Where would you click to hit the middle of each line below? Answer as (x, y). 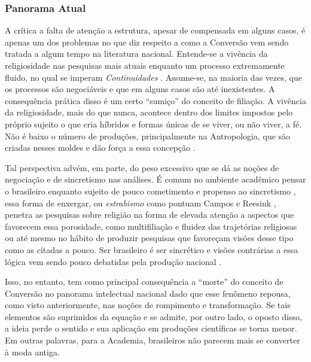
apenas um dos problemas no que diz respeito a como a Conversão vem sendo (147, 42)
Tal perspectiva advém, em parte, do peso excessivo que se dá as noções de (142, 167)
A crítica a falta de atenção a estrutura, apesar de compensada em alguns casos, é (155, 30)
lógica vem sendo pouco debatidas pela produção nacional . (113, 261)
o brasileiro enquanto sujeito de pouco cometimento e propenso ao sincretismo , (150, 191)
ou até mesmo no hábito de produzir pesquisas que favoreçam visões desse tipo (149, 238)
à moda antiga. (32, 352)
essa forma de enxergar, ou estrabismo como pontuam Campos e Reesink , (141, 203)
